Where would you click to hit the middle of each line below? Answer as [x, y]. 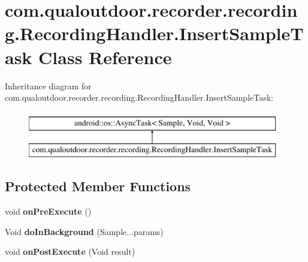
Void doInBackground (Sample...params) [84, 231]
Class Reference [105, 57]
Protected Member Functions [98, 186]
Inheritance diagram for [48, 85]
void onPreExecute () [48, 211]
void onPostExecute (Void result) [70, 252]
